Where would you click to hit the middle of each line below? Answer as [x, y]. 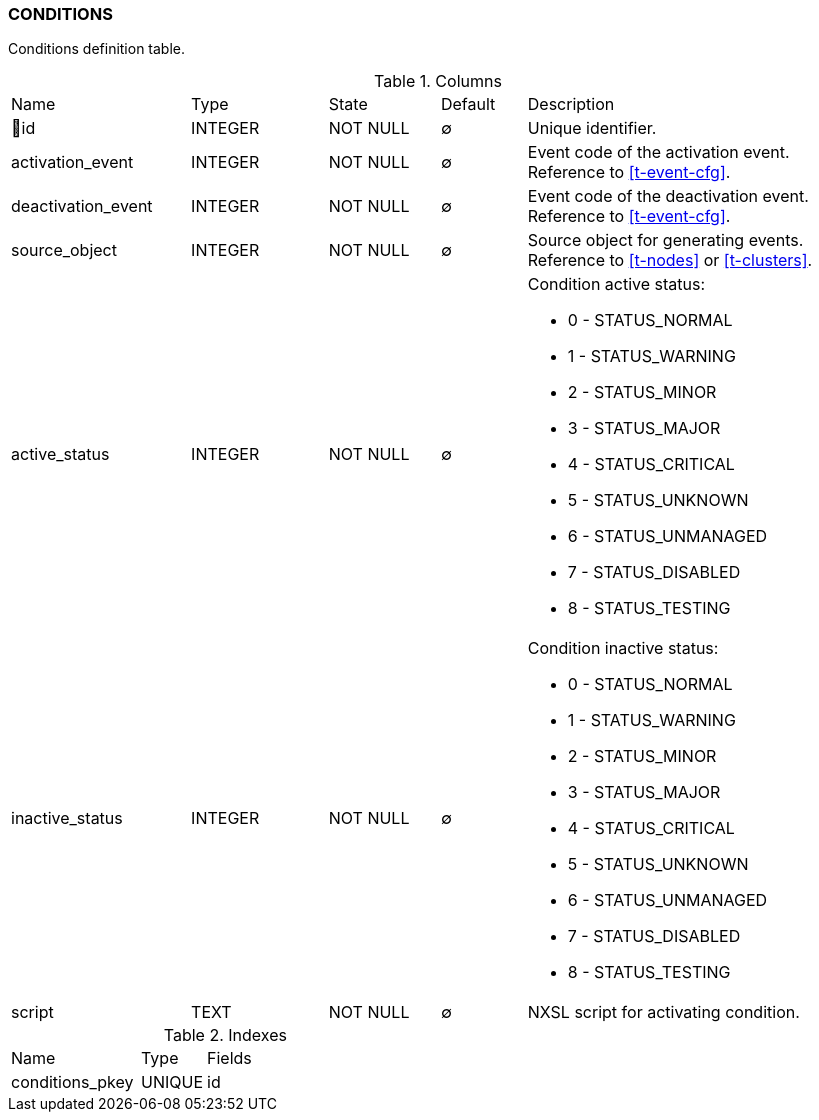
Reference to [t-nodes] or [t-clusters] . [670, 260]
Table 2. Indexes [225, 1035]
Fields [229, 1058]
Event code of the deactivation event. [668, 196]
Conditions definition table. [97, 49]
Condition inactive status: [623, 648]
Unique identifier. [592, 128]
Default [468, 104]
